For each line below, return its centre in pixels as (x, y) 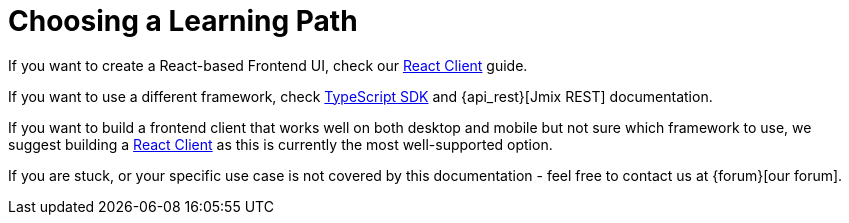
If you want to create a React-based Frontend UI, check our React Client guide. (268, 65)
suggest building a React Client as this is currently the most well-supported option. (280, 144)
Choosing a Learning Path (183, 21)
